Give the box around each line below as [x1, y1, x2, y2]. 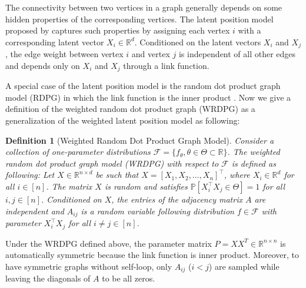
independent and [5, 204, 64, 217]
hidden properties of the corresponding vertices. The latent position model [5, 12, 274, 25]
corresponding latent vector [5, 35, 104, 48]
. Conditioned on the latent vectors [134, 35, 261, 48]
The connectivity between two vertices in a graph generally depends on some [5, 1, 282, 13]
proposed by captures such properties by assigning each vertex [5, 24, 230, 37]
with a [238, 24, 261, 37]
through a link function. [123, 59, 209, 71]
